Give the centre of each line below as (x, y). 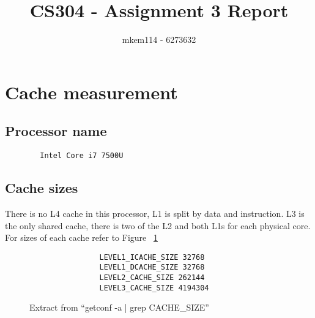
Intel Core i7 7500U (82, 156)
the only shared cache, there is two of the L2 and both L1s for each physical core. (158, 225)
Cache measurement (91, 92)
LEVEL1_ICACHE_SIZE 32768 (152, 257)
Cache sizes (42, 188)
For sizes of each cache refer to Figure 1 (81, 237)
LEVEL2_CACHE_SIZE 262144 (152, 278)
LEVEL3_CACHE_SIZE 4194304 (154, 288)
